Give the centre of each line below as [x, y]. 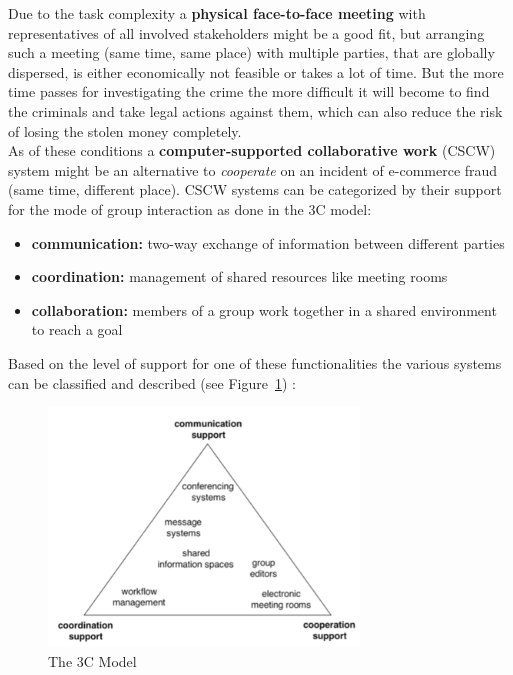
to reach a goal [77, 329]
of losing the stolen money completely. [125, 130]
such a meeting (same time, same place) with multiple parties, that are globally [251, 52]
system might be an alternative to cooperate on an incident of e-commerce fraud [253, 169]
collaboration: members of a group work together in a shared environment [264, 309]
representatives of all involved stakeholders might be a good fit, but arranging [246, 32]
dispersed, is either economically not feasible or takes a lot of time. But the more [256, 71]
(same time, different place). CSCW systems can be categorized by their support [255, 189]
